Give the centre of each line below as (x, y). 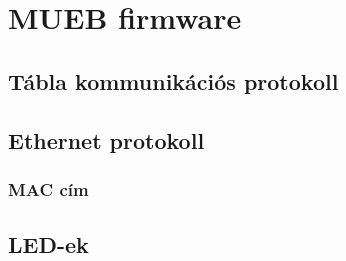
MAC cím (48, 188)
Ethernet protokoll (106, 139)
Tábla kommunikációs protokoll (173, 80)
